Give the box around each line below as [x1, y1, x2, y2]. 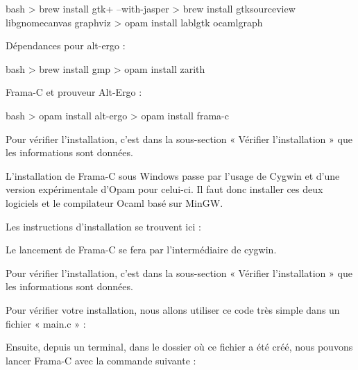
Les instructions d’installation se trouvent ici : [6, 219, 201, 233]
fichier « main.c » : [6, 316, 86, 330]
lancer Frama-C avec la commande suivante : [6, 353, 196, 367]
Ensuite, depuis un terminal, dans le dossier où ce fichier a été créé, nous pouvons [6, 339, 353, 354]
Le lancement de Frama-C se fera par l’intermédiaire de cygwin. [6, 242, 277, 257]
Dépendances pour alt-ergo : [6, 38, 126, 53]
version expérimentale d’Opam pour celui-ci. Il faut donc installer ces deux [6, 182, 323, 196]
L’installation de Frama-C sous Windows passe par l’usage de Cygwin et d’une [6, 168, 340, 183]
